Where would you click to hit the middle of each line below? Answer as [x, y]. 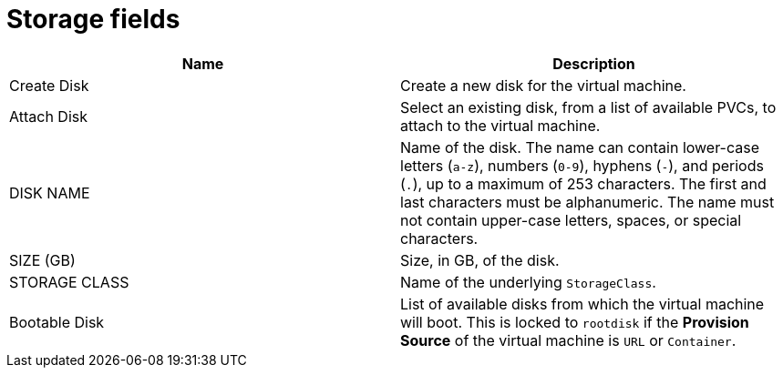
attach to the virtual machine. [500, 125]
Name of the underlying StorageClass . [528, 282]
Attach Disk [49, 116]
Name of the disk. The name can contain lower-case [580, 147]
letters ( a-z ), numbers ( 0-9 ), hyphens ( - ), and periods [582, 165]
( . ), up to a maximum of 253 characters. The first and [583, 183]
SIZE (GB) [42, 260]
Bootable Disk [57, 322]
